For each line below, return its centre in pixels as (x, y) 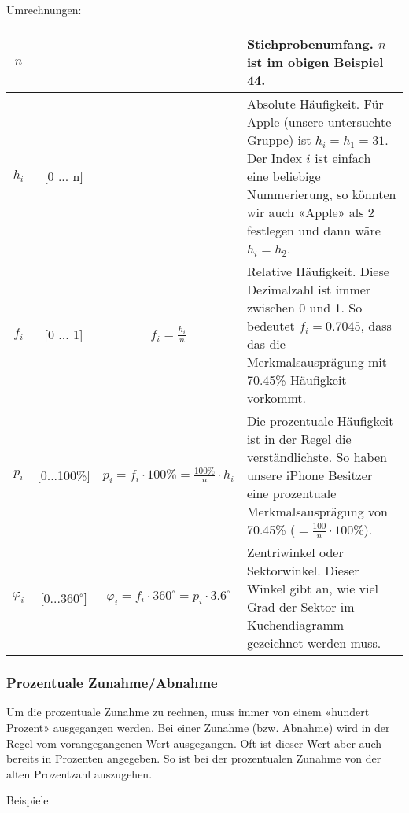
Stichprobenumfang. (310, 43)
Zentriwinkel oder (295, 552)
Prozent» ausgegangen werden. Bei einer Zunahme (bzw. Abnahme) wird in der (198, 727)
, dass (376, 325)
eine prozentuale (291, 493)
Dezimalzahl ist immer (309, 289)
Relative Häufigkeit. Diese (318, 271)
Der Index (274, 157)
